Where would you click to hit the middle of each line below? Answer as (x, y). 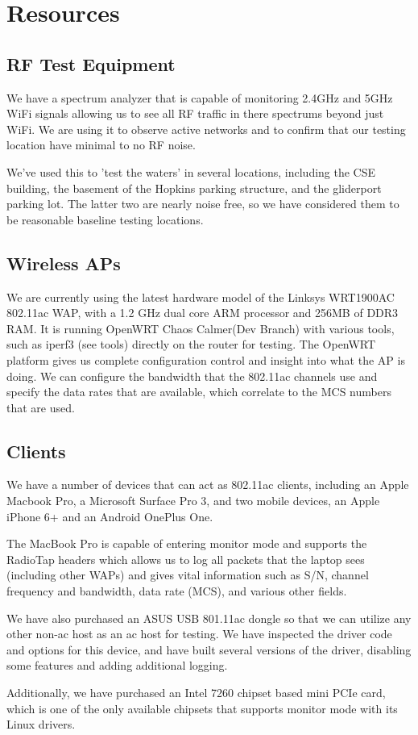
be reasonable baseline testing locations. (105, 219)
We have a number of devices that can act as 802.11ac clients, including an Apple (208, 484)
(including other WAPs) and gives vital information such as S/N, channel (188, 575)
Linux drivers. (41, 724)
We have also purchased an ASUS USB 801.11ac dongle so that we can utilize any (209, 618)
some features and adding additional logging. (117, 665)
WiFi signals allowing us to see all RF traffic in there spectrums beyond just (195, 113)
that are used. (41, 407)
